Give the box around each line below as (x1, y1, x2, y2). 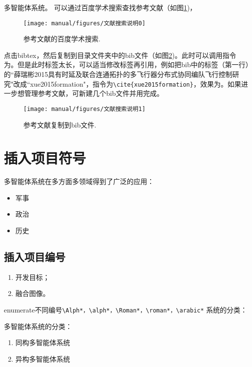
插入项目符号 (4, 148, 86, 168)
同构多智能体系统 (15, 337, 70, 348)
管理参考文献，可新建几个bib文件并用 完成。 (24, 88, 164, 98)
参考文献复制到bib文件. (23, 119, 97, 129)
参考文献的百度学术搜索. (23, 34, 100, 44)
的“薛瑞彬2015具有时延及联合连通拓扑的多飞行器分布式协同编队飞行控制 (4, 69, 233, 79)
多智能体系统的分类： (4, 321, 72, 331)
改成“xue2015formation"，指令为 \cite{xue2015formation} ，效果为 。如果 (13, 78, 241, 89)
